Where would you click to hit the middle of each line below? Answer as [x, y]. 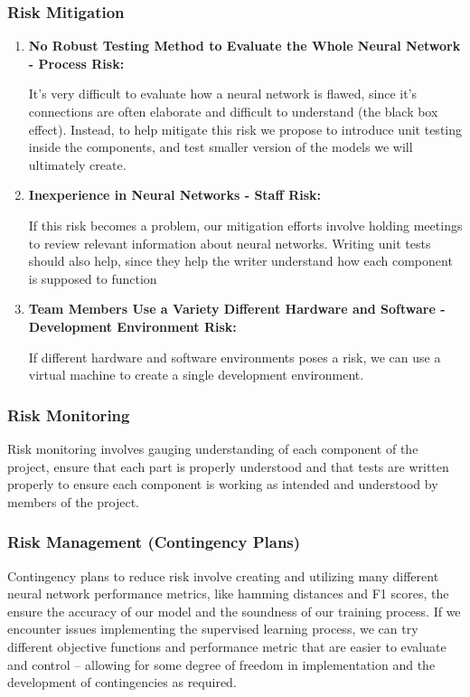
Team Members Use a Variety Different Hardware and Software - [237, 309]
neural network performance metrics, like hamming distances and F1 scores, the [228, 593]
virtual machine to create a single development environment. [196, 375]
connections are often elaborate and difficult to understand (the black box [233, 111]
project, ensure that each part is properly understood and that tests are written [228, 466]
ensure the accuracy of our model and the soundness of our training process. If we [234, 611]
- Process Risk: [76, 63]
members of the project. [73, 501]
